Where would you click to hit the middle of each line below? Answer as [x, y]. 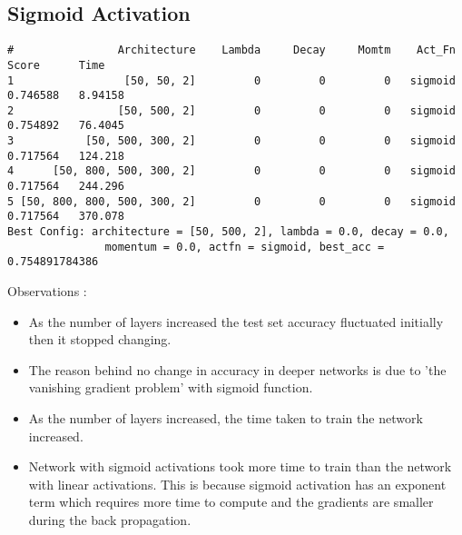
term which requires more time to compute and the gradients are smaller [231, 502]
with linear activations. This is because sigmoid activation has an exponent [237, 484]
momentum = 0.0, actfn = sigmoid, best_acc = [245, 247]
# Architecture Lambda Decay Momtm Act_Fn [231, 50]
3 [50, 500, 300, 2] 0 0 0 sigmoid [231, 141]
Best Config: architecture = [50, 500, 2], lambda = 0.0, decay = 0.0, [228, 232]
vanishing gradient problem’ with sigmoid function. [171, 387]
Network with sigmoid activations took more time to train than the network [240, 466]
